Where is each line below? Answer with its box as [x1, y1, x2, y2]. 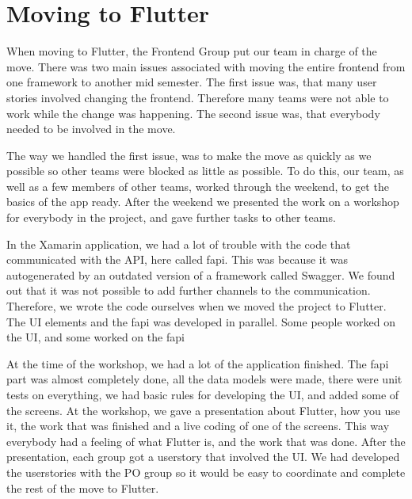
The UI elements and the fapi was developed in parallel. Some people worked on [6, 313, 395, 329]
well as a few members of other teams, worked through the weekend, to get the [6, 177, 389, 194]
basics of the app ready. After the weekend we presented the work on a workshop [6, 193, 399, 210]
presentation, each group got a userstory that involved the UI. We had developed [6, 448, 400, 465]
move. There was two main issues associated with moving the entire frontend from [6, 58, 406, 74]
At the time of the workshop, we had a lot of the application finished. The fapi [6, 355, 389, 371]
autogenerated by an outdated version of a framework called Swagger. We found [6, 266, 395, 283]
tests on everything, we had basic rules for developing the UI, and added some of [6, 387, 399, 402]
